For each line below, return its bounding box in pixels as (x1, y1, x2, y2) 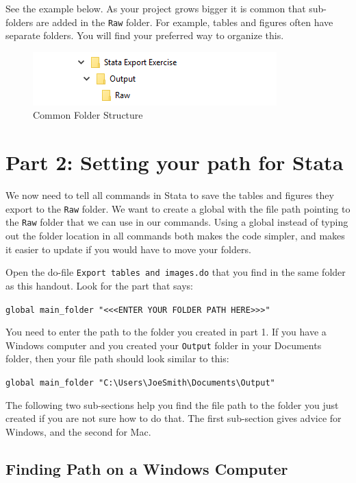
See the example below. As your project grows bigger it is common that (5, 1, 306, 15)
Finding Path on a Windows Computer (5, 458, 288, 479)
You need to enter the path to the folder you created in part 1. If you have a (5, 325, 327, 339)
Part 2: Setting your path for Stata (5, 148, 344, 176)
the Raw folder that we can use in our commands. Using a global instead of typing (5, 215, 348, 229)
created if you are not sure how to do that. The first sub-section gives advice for (5, 411, 342, 425)
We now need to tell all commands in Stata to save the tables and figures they (5, 188, 334, 202)
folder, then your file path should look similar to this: (5, 351, 229, 366)
